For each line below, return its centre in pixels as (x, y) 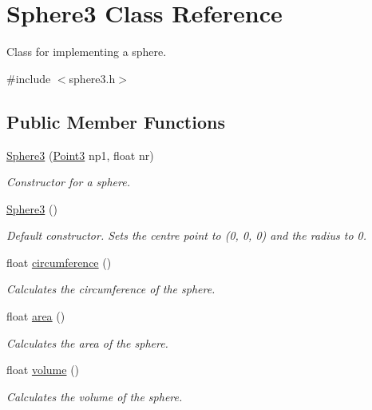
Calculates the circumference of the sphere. (111, 289)
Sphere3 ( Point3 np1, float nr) (80, 155)
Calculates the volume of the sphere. (95, 396)
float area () (36, 316)
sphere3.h (92, 78)
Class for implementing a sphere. (87, 52)
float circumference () (59, 262)
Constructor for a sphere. (68, 182)
